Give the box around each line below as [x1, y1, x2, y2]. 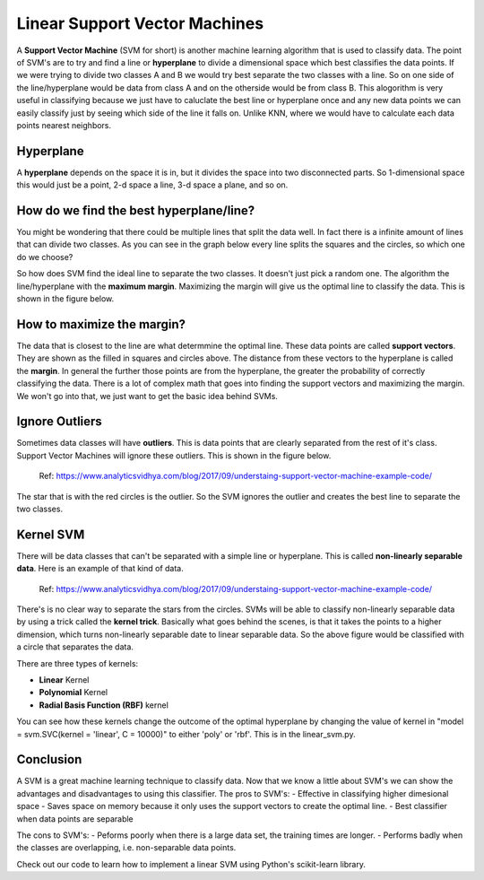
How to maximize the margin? [16, 317, 186, 332]
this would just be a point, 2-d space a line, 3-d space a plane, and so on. [16, 179, 289, 190]
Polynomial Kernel [39, 687, 108, 698]
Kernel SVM [16, 527, 85, 542]
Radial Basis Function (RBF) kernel [39, 700, 169, 710]
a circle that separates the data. [16, 641, 134, 652]
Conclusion [16, 752, 82, 767]
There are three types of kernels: [16, 658, 139, 668]
